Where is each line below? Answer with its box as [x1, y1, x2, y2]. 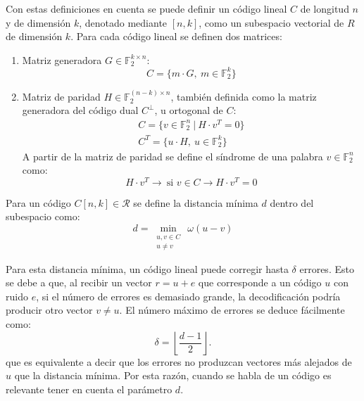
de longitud [300, 1, 349, 15]
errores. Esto [299, 261, 354, 276]
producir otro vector [6, 303, 93, 317]
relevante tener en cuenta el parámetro [6, 381, 172, 396]
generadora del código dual [22, 103, 139, 117]
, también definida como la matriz [170, 89, 317, 103]
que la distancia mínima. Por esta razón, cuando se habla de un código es [14, 368, 332, 383]
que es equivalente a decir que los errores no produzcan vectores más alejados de [6, 354, 352, 369]
